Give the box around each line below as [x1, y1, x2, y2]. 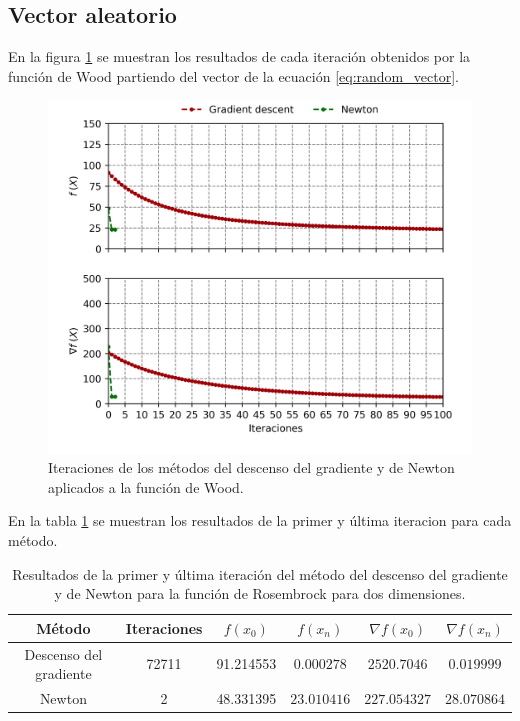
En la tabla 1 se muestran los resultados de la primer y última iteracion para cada [8, 510, 512, 531]
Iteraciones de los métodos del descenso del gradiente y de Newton [48, 457, 455, 478]
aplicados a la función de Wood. [48, 476, 244, 497]
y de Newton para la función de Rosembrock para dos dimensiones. [54, 583, 466, 604]
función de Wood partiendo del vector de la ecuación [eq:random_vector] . [8, 65, 459, 86]
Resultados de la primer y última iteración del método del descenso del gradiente [12, 563, 508, 584]
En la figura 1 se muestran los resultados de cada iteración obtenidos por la [8, 46, 471, 67]
